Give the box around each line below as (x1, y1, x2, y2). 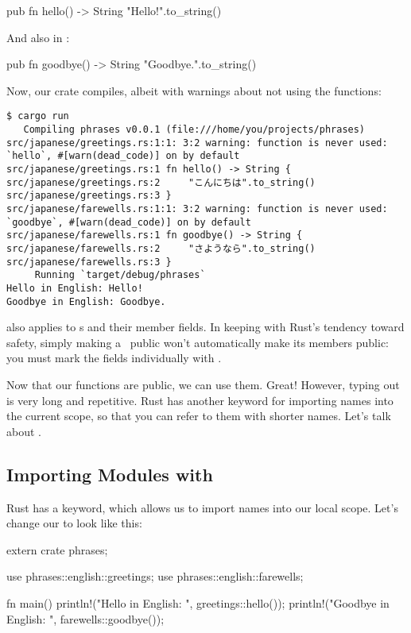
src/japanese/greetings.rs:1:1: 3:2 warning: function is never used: (6, 137, 388, 149)
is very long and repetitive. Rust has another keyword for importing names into (6, 392, 394, 408)
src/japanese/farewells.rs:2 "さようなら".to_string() (6, 242, 316, 254)
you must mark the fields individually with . (6, 349, 222, 366)
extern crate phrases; (6, 541, 108, 558)
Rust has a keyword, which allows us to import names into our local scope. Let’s (6, 499, 398, 515)
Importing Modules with (6, 461, 213, 486)
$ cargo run (6, 110, 69, 122)
